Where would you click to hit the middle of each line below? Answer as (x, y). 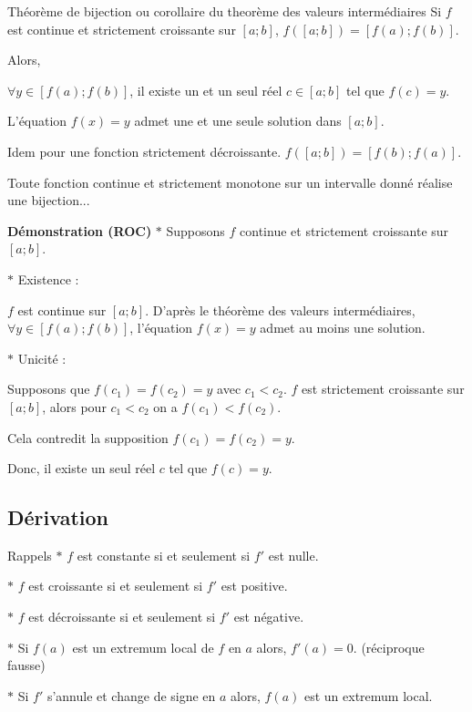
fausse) (26, 665)
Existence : (48, 279)
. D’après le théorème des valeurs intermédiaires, (280, 310)
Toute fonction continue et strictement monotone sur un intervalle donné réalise (230, 182)
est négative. (269, 617)
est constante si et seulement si (164, 555)
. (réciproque (389, 647)
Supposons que (49, 389)
